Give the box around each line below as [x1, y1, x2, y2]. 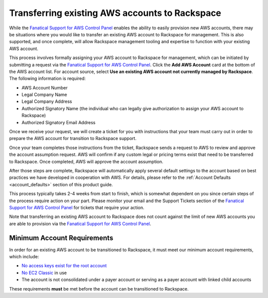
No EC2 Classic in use [21, 270, 67, 276]
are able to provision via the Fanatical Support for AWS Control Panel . [9, 221, 151, 226]
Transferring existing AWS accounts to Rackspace [9, 7, 221, 18]
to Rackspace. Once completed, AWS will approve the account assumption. [9, 158, 164, 164]
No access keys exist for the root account [21, 263, 107, 269]
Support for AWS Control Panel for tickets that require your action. [9, 204, 145, 211]
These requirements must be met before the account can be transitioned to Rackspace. [9, 286, 189, 292]
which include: [9, 254, 39, 259]
